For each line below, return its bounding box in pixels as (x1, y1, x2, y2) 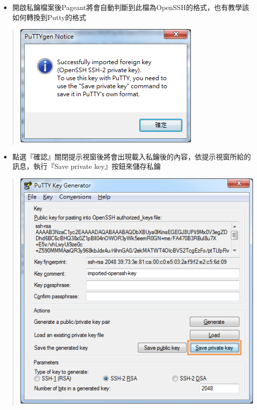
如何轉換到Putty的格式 (12, 12, 87, 22)
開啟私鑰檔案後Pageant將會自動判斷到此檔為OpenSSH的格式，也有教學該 (12, 2, 249, 12)
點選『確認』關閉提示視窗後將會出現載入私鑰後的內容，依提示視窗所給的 (12, 151, 251, 161)
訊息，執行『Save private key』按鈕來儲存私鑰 (12, 161, 161, 171)
